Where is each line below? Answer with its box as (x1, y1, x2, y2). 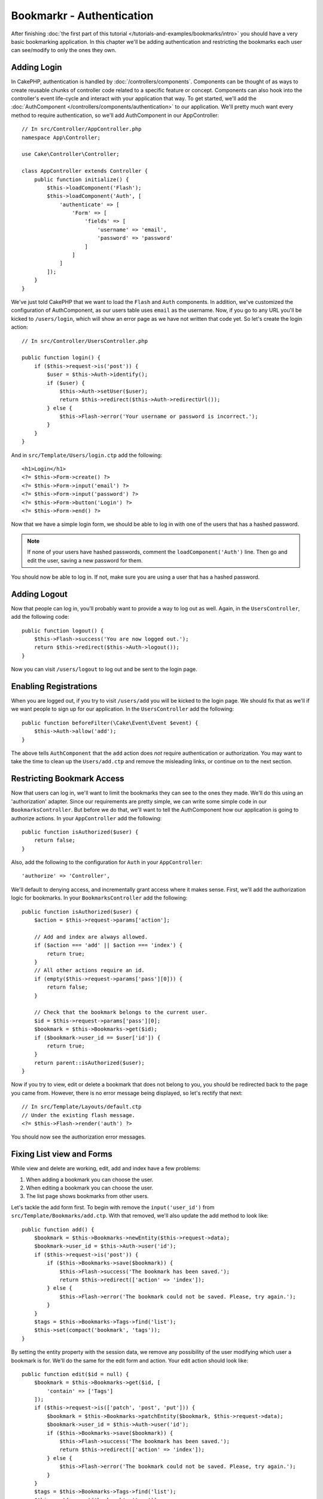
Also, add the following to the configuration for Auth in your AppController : (11, 859, 203, 866)
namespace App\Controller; (22, 134, 101, 141)
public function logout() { (22, 627, 104, 634)
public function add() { (22, 1226, 95, 1233)
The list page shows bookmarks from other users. (26, 1193, 149, 1200)
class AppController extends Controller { (22, 168, 148, 174)
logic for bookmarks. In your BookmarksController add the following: (11, 894, 188, 902)
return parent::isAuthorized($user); (33, 1059, 145, 1066)
